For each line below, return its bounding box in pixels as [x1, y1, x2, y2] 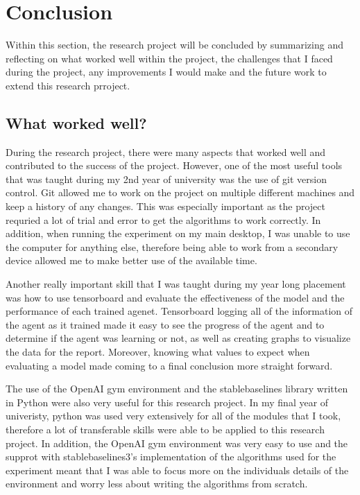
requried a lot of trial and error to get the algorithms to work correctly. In [6, 212, 321, 227]
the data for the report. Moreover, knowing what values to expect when [6, 345, 310, 359]
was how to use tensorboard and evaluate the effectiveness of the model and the [6, 290, 345, 304]
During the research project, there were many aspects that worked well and [6, 144, 326, 159]
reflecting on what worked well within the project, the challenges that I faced [6, 51, 333, 65]
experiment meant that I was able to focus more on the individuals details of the [6, 462, 349, 477]
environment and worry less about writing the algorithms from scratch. [6, 476, 308, 491]
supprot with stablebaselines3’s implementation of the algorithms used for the [6, 449, 336, 464]
